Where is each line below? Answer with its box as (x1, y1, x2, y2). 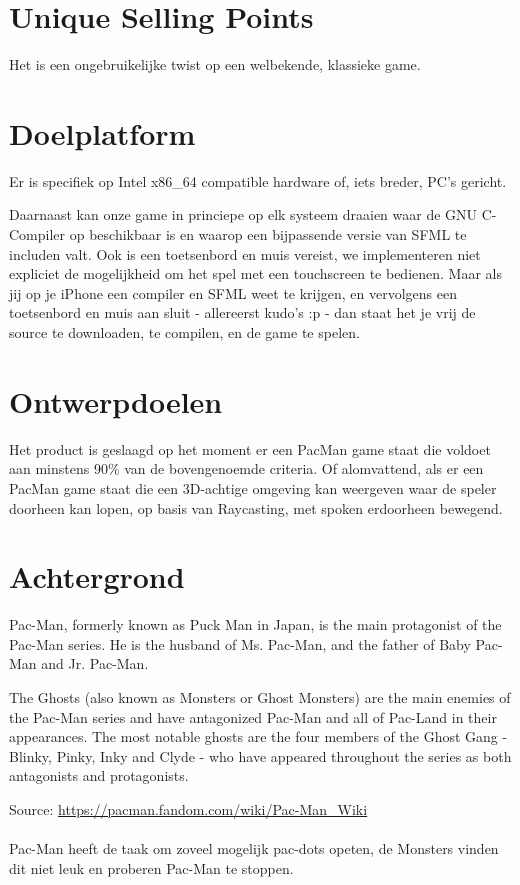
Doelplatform (9, 112, 196, 153)
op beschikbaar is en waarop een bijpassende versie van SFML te (69, 224, 467, 245)
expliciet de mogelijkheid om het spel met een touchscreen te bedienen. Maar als (9, 263, 502, 284)
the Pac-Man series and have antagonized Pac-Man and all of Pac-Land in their (9, 706, 497, 727)
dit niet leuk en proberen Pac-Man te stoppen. (9, 857, 294, 878)
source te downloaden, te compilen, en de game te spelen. (9, 322, 360, 342)
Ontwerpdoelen (9, 380, 223, 421)
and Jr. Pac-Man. (41, 653, 149, 674)
